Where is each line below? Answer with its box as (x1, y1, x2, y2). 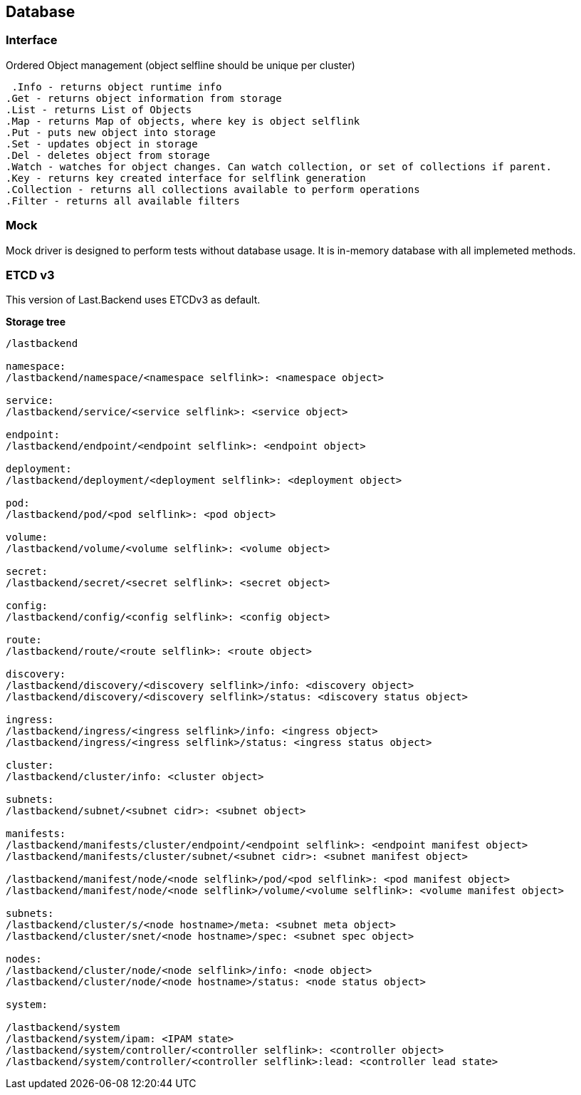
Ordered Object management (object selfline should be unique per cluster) (6, 58, 355, 71)
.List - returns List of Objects (6, 103, 192, 115)
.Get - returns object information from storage (6, 92, 282, 104)
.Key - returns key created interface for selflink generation (6, 172, 366, 184)
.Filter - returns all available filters (6, 194, 240, 207)
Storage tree (6, 316, 66, 328)
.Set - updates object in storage (6, 137, 198, 150)
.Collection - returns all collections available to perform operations (6, 183, 420, 195)
